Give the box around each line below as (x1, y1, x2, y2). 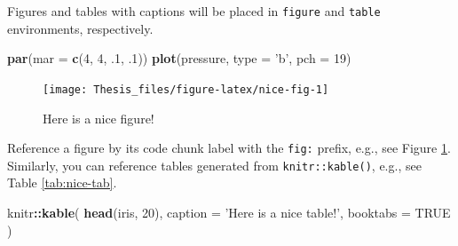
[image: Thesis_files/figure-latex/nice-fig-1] (43, 83, 329, 96)
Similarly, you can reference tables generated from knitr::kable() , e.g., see (7, 155, 422, 174)
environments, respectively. (7, 19, 154, 37)
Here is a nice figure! (43, 108, 154, 127)
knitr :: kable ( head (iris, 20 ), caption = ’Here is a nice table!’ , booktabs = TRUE (7, 203, 451, 221)
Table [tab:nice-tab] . (7, 173, 117, 192)
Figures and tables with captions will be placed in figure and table (7, 2, 381, 20)
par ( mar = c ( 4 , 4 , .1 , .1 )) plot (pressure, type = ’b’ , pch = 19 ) (7, 49, 351, 67)
